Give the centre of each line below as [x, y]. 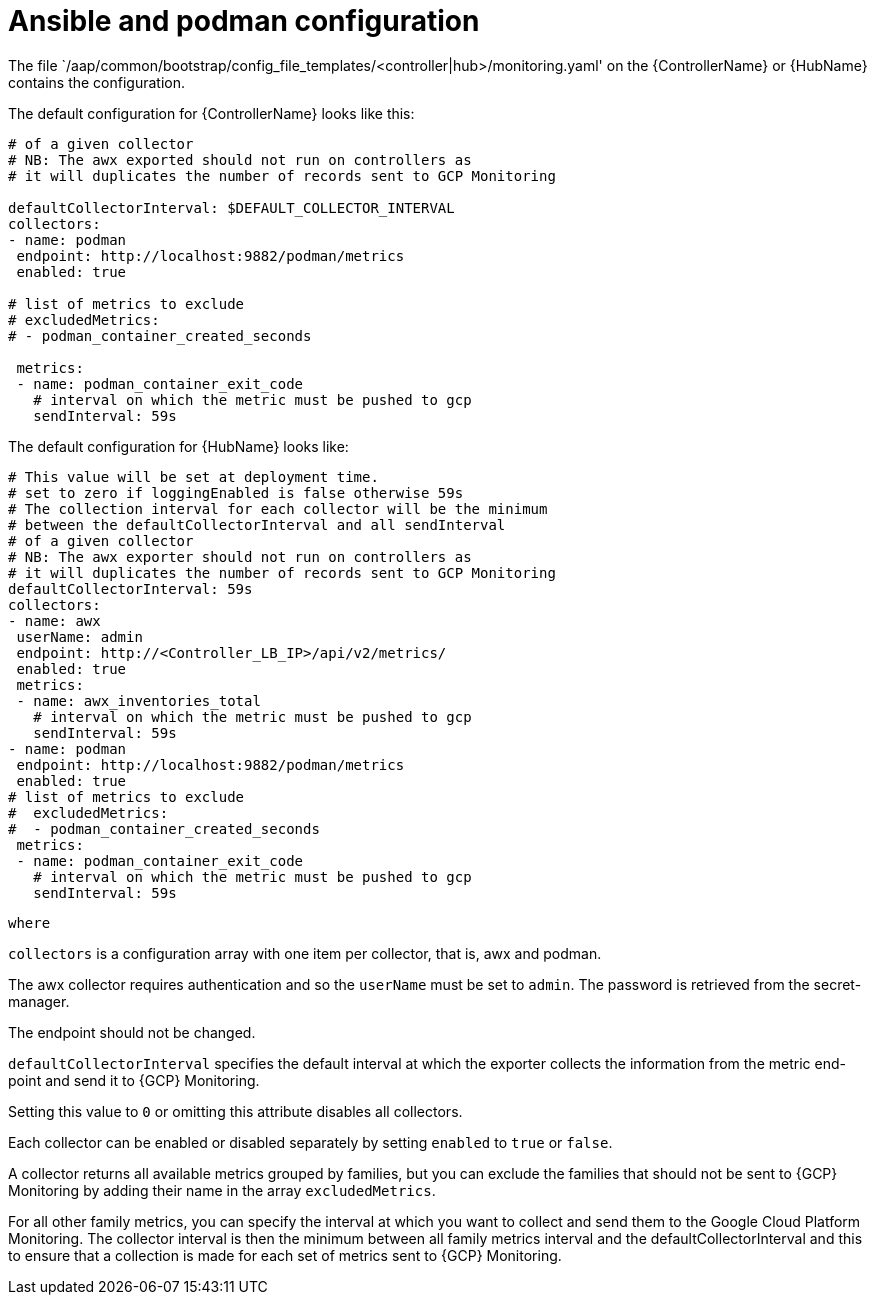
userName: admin [79, 636]
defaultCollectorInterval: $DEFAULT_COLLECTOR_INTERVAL [231, 207]
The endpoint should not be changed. [132, 1032]
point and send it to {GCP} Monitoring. [134, 1080]
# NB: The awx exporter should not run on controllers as [240, 556]
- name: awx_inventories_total [138, 700]
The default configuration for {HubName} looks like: [178, 446]
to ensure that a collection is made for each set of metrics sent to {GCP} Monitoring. [285, 1255]
